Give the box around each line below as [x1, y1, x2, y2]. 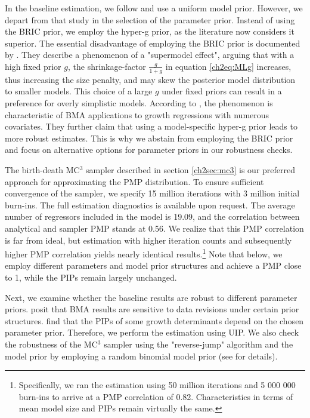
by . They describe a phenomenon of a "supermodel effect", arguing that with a [5, 48, 294, 61]
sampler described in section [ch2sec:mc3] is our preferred [86, 163, 296, 176]
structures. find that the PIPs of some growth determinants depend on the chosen [5, 314, 304, 327]
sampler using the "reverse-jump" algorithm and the [104, 337, 293, 350]
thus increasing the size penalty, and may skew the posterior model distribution [5, 73, 296, 85]
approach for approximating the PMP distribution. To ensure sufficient [5, 175, 264, 188]
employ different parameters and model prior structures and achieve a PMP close [5, 259, 302, 272]
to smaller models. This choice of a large [5, 85, 153, 97]
